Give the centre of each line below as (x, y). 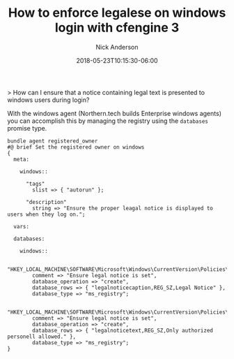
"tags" (35, 184)
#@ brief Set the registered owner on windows (76, 147)
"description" (46, 202)
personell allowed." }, (42, 337)
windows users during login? (48, 100)
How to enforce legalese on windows (117, 13)
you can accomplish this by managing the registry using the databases (108, 121)
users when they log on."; (46, 214)
